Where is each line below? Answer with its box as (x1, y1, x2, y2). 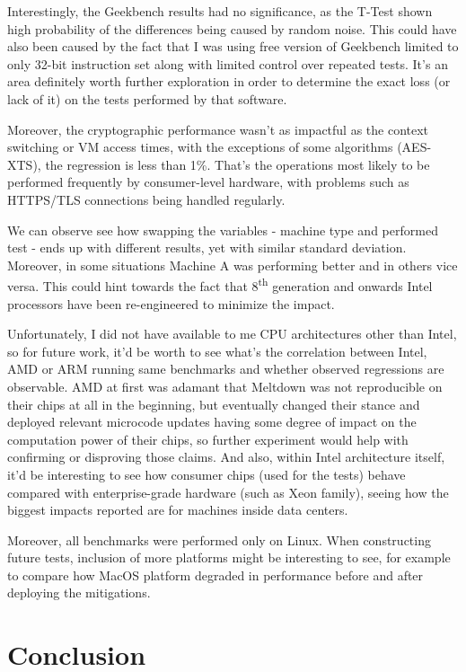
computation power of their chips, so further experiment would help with (7, 429, 409, 448)
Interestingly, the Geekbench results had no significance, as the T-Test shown (7, 2, 433, 20)
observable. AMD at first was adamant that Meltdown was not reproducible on (7, 376, 443, 395)
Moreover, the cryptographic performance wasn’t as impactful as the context (7, 119, 429, 138)
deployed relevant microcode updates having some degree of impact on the (7, 412, 417, 431)
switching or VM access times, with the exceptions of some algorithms (7, 137, 393, 156)
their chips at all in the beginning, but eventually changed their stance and (7, 394, 420, 413)
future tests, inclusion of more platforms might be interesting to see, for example (7, 548, 451, 567)
